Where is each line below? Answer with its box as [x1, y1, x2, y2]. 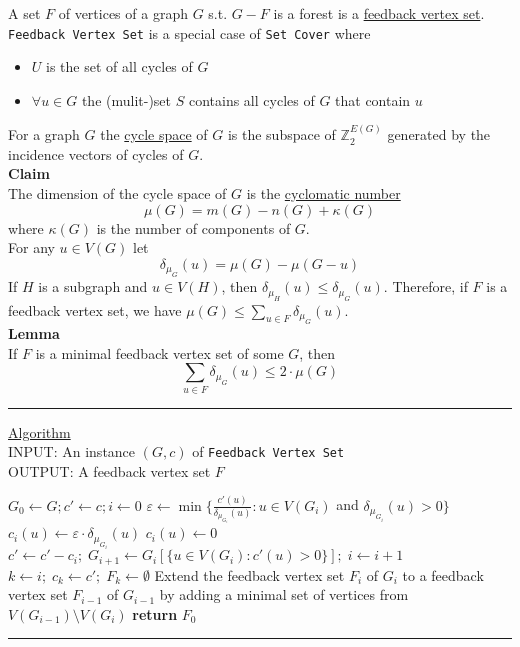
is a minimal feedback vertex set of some [35, 342, 284, 363]
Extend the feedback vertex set [154, 564, 345, 585]
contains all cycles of [188, 89, 315, 110]
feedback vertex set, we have [8, 299, 182, 320]
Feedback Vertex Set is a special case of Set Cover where [8, 22, 371, 43]
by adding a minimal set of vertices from [159, 584, 409, 605]
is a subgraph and [38, 276, 148, 297]
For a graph [8, 124, 80, 145]
